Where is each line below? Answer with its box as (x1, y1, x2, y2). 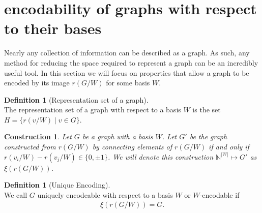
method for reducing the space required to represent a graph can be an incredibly (4, 57, 258, 68)
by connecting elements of (92, 141, 172, 152)
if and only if (209, 141, 249, 152)
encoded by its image (4, 77, 70, 88)
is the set (192, 104, 221, 115)
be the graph (189, 131, 227, 142)
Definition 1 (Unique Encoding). (4, 179, 110, 190)
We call (4, 189, 27, 200)
